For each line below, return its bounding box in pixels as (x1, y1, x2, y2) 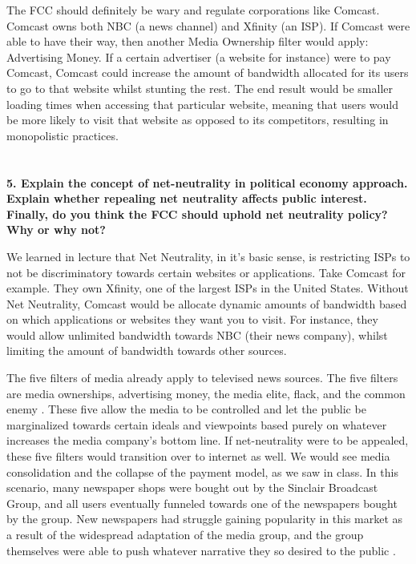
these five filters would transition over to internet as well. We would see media (6, 448, 390, 465)
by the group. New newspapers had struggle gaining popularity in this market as (6, 510, 403, 527)
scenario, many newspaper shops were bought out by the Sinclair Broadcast (6, 479, 378, 496)
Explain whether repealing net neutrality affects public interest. (6, 190, 367, 207)
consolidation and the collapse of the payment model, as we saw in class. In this (6, 463, 398, 480)
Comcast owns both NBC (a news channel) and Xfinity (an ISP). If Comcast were (6, 17, 410, 34)
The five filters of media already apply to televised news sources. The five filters (6, 369, 398, 386)
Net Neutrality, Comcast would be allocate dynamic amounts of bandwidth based (6, 295, 407, 312)
